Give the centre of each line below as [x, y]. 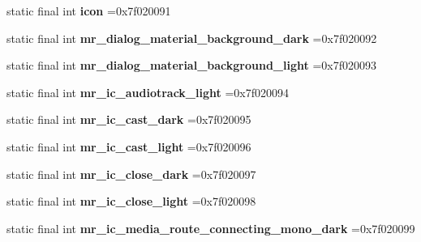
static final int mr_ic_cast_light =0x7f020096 [129, 146]
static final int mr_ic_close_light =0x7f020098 [131, 201]
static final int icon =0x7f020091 [89, 11]
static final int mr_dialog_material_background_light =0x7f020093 [192, 65]
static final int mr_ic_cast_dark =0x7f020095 [129, 119]
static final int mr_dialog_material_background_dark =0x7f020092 [192, 38]
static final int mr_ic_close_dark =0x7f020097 [131, 174]
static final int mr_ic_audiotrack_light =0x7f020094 [148, 92]
